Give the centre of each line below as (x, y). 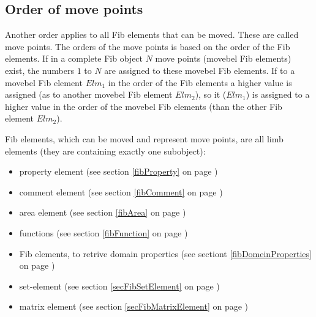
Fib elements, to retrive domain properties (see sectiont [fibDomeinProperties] (165, 253)
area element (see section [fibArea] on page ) (103, 212)
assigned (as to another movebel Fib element (89, 94)
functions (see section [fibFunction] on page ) (103, 232)
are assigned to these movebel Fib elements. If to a (200, 70)
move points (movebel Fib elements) (223, 58)
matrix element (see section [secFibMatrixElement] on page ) (134, 306)
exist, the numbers (39, 70)
